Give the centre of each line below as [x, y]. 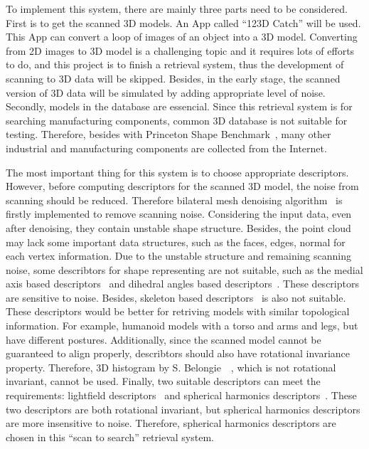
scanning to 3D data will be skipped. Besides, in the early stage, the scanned [173, 78]
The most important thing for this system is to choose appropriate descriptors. [177, 172]
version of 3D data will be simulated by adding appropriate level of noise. [166, 92]
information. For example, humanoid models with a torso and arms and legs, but [182, 326]
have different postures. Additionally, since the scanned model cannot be [164, 339]
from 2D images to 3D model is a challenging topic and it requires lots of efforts [180, 50]
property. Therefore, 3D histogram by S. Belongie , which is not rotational [171, 367]
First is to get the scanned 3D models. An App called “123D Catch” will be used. [183, 22]
